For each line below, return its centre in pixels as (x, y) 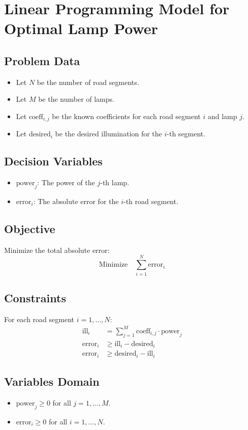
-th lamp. (115, 182)
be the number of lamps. (76, 99)
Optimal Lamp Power (81, 28)
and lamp (222, 116)
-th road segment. (151, 201)
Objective (30, 228)
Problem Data (42, 60)
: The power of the (66, 182)
